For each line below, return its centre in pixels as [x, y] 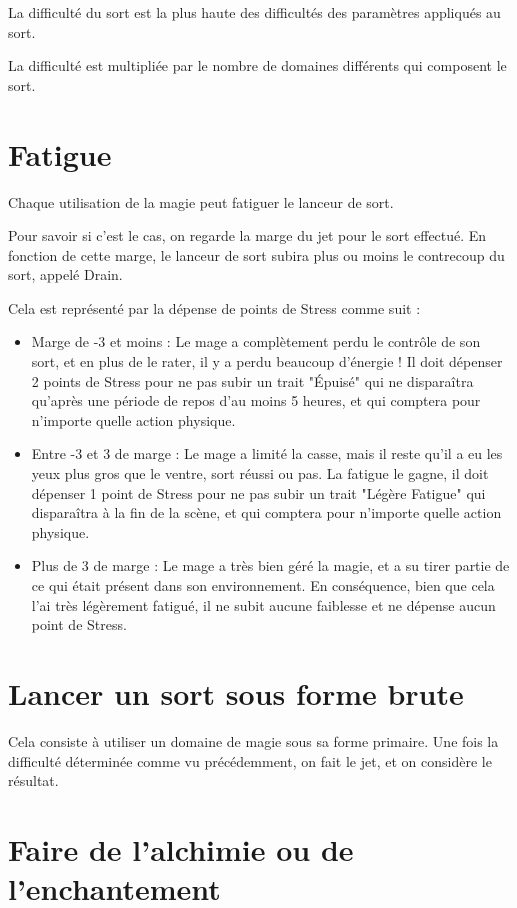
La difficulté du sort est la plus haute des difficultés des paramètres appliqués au [254, 12]
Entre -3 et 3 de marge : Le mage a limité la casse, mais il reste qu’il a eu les [267, 453]
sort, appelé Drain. [65, 274]
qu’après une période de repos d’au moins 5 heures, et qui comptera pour [256, 400]
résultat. [33, 780]
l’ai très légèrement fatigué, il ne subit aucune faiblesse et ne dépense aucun [263, 604]
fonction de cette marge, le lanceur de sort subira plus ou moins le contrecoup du [256, 254]
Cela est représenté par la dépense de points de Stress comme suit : [214, 307]
